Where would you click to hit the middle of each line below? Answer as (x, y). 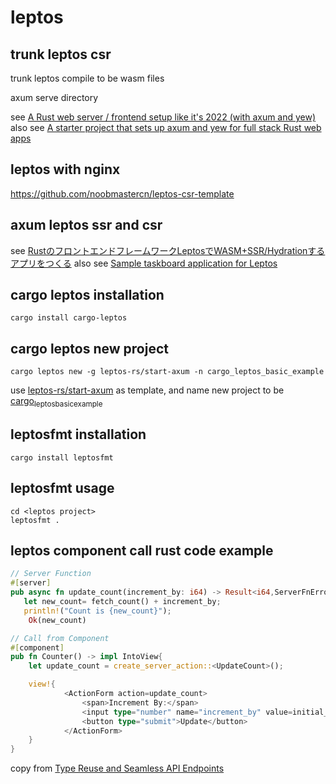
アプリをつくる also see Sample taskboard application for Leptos (144, 263)
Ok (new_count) (57, 620)
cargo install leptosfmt (62, 457)
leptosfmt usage (62, 488)
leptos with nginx (65, 169)
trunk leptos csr (61, 54)
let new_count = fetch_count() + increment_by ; (122, 602)
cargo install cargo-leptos (69, 318)
